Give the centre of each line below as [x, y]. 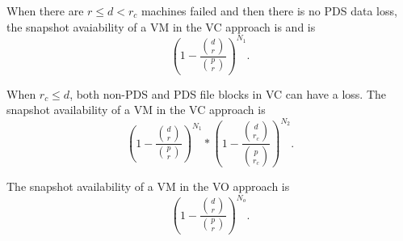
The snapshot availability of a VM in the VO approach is [148, 186]
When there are [45, 11]
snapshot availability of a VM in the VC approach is [136, 110]
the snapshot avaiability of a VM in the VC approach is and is [161, 26]
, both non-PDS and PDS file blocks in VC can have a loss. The [228, 93]
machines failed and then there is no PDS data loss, [269, 11]
